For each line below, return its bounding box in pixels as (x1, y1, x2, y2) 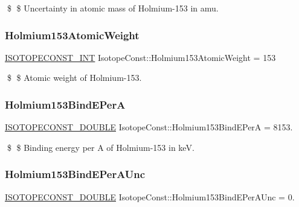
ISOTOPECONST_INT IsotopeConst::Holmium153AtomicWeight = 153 (5, 51, 276, 63)
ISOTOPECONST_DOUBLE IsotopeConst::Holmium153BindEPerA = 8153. (5, 121, 293, 133)
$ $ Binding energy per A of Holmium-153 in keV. (7, 141, 195, 153)
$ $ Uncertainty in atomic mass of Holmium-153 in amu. (7, 2, 219, 14)
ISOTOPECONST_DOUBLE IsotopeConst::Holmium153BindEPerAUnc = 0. (5, 190, 295, 203)
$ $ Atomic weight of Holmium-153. (7, 71, 142, 84)
